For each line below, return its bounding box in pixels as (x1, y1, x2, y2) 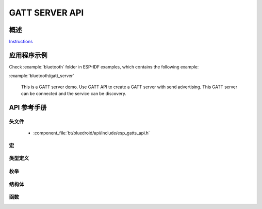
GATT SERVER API (9, 7, 84, 18)
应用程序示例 (9, 51, 48, 59)
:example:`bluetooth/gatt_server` (9, 73, 75, 79)
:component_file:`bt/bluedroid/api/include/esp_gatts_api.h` (33, 130, 150, 136)
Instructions (9, 39, 33, 45)
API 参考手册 (9, 103, 47, 112)
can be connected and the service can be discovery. (21, 91, 126, 96)
